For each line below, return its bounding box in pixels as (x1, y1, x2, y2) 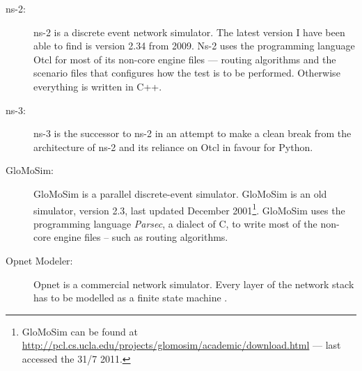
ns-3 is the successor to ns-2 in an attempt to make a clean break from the (33, 126, 352, 141)
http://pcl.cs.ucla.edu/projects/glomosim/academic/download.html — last (22, 338, 341, 352)
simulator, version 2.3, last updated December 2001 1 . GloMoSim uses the (33, 200, 345, 217)
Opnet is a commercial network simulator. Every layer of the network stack (33, 276, 354, 291)
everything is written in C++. (33, 79, 162, 93)
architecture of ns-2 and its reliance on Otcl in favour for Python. (33, 139, 313, 154)
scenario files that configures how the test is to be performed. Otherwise (33, 65, 340, 80)
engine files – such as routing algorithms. (54, 230, 228, 244)
